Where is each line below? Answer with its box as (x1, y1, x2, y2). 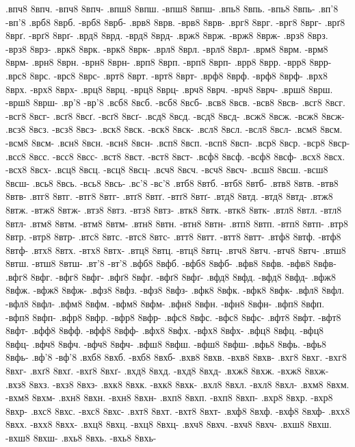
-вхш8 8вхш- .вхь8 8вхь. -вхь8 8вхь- (5, 431, 157, 444)
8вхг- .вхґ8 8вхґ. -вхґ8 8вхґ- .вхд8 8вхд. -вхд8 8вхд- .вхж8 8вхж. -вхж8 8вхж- (5, 363, 329, 378)
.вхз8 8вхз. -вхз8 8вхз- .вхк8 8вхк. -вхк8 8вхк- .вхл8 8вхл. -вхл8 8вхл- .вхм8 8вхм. (5, 376, 350, 391)
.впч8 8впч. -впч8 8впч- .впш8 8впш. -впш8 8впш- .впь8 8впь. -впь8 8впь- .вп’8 (5, 1, 339, 15)
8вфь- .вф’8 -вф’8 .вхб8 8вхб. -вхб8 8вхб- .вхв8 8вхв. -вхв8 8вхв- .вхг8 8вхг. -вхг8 (5, 350, 347, 364)
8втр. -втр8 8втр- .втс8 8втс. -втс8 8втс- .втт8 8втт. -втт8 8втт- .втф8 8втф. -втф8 (5, 229, 341, 244)
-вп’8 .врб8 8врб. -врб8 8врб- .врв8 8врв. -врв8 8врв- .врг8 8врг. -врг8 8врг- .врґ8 (5, 14, 345, 29)
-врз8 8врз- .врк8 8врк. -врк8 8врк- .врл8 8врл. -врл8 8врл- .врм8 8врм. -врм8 (5, 41, 328, 55)
